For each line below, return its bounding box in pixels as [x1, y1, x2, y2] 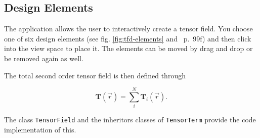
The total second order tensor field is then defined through [4, 70, 186, 80]
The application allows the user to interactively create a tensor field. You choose [4, 23, 253, 34]
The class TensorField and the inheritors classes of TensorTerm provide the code [4, 114, 256, 125]
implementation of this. [4, 124, 76, 134]
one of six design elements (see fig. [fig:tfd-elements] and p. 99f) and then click [4, 33, 251, 43]
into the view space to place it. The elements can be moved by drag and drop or [4, 43, 253, 54]
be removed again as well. [4, 53, 83, 63]
